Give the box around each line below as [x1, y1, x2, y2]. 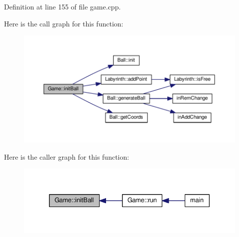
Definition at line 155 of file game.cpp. [4, 1, 121, 11]
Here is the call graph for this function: [4, 18, 123, 28]
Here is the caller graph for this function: [4, 151, 129, 162]
